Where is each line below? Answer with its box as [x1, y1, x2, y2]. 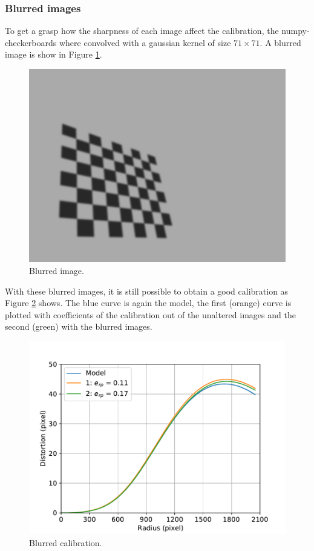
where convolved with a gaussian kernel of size [59, 36, 231, 48]
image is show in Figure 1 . [5, 48, 102, 61]
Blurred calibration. [29, 536, 102, 549]
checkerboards [5, 36, 57, 48]
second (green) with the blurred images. [5, 320, 152, 333]
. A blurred [260, 36, 301, 48]
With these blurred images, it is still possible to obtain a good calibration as [5, 284, 289, 297]
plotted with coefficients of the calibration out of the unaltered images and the [5, 308, 296, 321]
